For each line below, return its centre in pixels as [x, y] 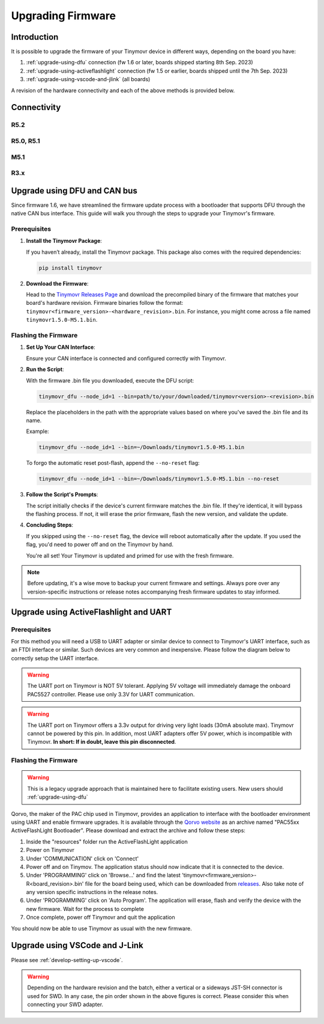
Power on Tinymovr [50, 850]
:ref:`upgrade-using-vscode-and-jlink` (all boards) [88, 79]
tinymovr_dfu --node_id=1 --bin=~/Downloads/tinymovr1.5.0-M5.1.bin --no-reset [159, 479]
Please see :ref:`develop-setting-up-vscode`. [67, 960]
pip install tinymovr [70, 268]
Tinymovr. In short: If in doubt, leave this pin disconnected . [102, 742]
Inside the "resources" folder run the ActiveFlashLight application [107, 841]
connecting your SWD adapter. [65, 1005]
